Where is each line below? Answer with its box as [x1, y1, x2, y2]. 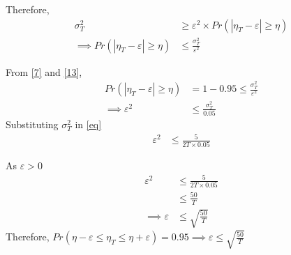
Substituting [6, 117, 59, 132]
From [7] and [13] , [6, 64, 82, 79]
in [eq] [75, 117, 102, 132]
